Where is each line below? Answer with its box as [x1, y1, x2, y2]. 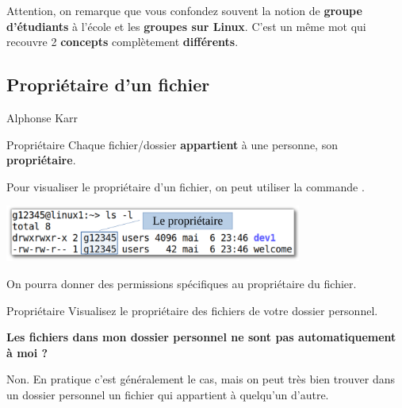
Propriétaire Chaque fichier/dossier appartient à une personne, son [6, 136, 338, 152]
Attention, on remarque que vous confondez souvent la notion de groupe [6, 2, 362, 18]
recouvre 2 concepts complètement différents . [6, 33, 239, 50]
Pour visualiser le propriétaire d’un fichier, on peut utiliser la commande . [6, 178, 365, 194]
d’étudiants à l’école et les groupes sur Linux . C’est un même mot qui [6, 17, 366, 34]
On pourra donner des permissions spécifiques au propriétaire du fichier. [6, 275, 357, 291]
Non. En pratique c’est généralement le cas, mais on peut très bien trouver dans [6, 371, 395, 387]
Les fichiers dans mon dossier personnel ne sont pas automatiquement [6, 329, 396, 345]
